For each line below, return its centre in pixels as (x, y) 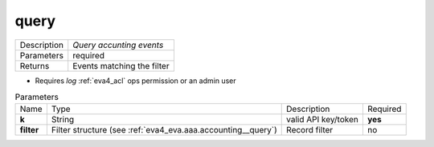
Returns (35, 66)
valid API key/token (323, 120)
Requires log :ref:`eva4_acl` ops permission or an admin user (135, 81)
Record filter (310, 130)
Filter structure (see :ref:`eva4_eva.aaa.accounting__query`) (164, 130)
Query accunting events (118, 45)
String (63, 120)
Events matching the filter (121, 66)
